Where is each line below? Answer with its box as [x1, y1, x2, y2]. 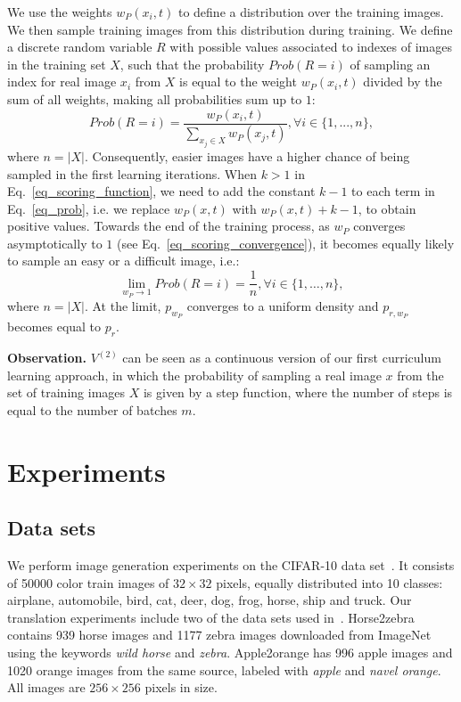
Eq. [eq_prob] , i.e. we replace [7, 199, 170, 217]
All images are [7, 678, 86, 697]
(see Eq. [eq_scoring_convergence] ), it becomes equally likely [116, 233, 455, 252]
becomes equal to [7, 317, 102, 336]
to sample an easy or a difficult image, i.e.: [7, 251, 240, 270]
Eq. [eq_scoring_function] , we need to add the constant [7, 182, 316, 200]
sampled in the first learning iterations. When [7, 164, 257, 183]
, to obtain [358, 199, 416, 217]
